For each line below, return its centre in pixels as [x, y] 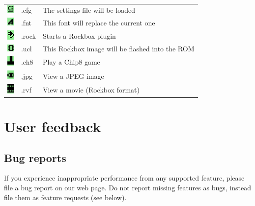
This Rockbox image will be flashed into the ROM [118, 49]
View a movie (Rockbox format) [91, 89]
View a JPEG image [73, 76]
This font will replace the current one [99, 22]
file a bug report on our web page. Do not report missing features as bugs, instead [127, 188]
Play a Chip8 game [71, 62]
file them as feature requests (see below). [65, 197]
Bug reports [35, 157]
